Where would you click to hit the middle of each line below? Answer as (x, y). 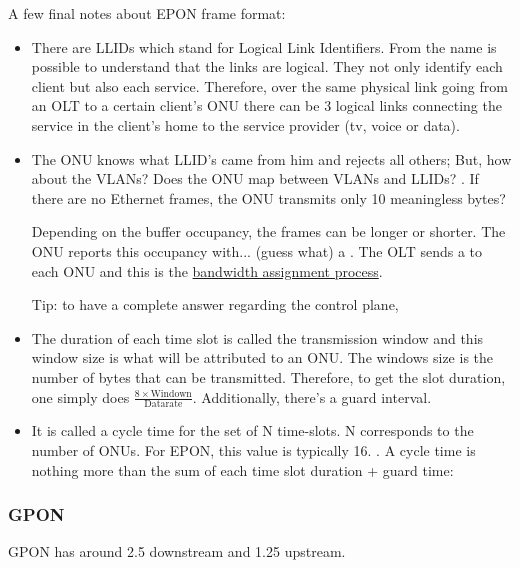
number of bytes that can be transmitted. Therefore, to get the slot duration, (268, 376)
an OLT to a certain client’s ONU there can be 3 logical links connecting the (266, 105)
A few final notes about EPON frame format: (147, 13)
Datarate (163, 404)
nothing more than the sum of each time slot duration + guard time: (242, 469)
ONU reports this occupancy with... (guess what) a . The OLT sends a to (257, 250)
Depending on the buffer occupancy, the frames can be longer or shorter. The (268, 231)
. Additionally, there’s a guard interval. (312, 396)
